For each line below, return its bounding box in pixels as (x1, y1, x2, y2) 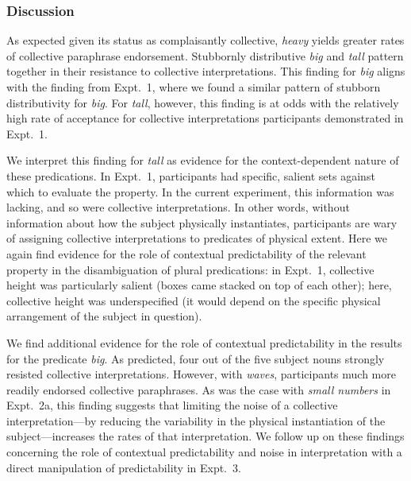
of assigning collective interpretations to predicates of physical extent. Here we (6, 230, 388, 246)
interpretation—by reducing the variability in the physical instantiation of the (6, 412, 386, 429)
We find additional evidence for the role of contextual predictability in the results (6, 334, 402, 351)
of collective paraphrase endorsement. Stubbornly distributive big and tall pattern (6, 47, 404, 64)
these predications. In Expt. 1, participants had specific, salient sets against (6, 167, 375, 184)
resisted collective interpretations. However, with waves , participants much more (6, 366, 396, 382)
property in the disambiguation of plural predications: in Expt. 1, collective (6, 261, 375, 277)
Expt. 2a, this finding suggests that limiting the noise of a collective (6, 397, 338, 413)
